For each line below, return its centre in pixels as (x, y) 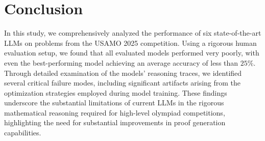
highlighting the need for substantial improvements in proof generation (115, 122)
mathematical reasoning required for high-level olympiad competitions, (115, 112)
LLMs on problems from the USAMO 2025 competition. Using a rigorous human (130, 43)
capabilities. (23, 133)
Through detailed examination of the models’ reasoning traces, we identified (123, 73)
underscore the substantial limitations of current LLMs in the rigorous (114, 103)
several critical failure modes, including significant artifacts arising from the (123, 83)
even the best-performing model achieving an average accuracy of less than (121, 62)
